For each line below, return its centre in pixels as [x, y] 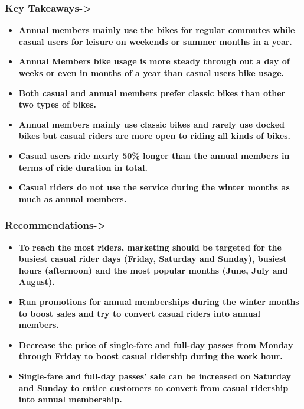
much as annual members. [73, 198]
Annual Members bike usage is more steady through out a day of [154, 61]
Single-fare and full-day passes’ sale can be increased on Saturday [155, 376]
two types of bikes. [57, 104]
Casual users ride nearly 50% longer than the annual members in [154, 155]
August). [37, 282]
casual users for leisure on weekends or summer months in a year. [155, 41]
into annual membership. [70, 399]
